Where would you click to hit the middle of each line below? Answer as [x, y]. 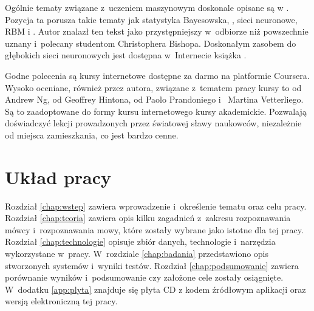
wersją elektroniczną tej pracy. [61, 301]
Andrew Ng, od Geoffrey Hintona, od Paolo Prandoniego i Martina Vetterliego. [154, 99]
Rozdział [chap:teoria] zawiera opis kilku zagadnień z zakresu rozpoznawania [148, 218]
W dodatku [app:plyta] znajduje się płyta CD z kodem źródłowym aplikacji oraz [155, 289]
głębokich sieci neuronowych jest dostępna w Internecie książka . [126, 55]
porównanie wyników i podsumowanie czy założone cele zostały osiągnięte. [144, 277]
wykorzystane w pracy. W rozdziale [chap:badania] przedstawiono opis [137, 254]
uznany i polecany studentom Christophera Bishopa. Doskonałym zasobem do [151, 43]
